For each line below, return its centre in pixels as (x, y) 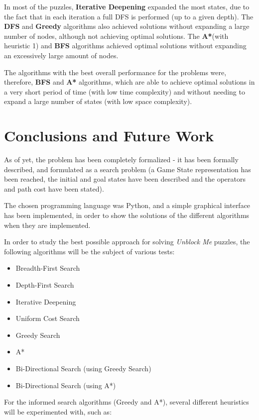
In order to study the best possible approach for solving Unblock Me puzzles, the (127, 242)
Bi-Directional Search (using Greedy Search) (83, 368)
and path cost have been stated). (54, 188)
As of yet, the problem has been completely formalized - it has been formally (121, 159)
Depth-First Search (45, 285)
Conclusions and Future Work (109, 136)
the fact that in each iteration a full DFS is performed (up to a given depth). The (129, 16)
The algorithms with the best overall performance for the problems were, (115, 72)
